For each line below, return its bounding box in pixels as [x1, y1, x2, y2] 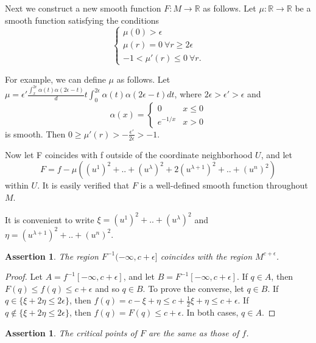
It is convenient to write [5, 213, 94, 226]
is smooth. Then [5, 127, 66, 140]
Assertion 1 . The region [5, 249, 99, 262]
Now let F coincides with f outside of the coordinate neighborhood [5, 148, 253, 161]
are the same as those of [148, 326, 239, 339]
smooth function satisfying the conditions [5, 13, 160, 26]
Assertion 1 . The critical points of [5, 326, 137, 339]
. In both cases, [181, 306, 239, 319]
